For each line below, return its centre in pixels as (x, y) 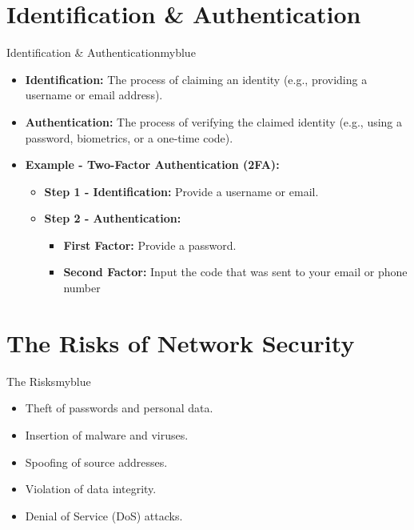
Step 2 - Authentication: (113, 218)
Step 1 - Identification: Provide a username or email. (181, 191)
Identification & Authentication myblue (101, 52)
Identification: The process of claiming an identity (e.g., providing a (196, 79)
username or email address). (94, 95)
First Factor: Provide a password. (150, 245)
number (82, 288)
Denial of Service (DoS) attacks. (104, 515)
